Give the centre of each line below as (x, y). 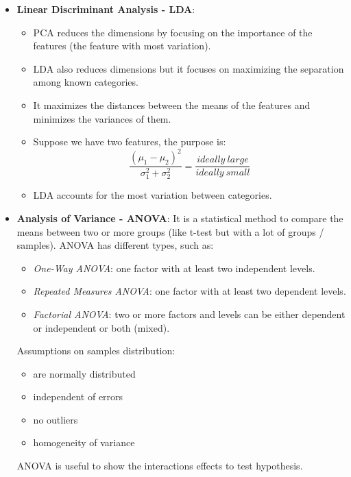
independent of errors (78, 396)
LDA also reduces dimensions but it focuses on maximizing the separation (189, 68)
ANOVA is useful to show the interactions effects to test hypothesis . (160, 466)
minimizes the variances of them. (102, 118)
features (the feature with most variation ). (122, 46)
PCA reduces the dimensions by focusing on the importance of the (173, 32)
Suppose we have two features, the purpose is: (130, 142)
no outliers (56, 419)
